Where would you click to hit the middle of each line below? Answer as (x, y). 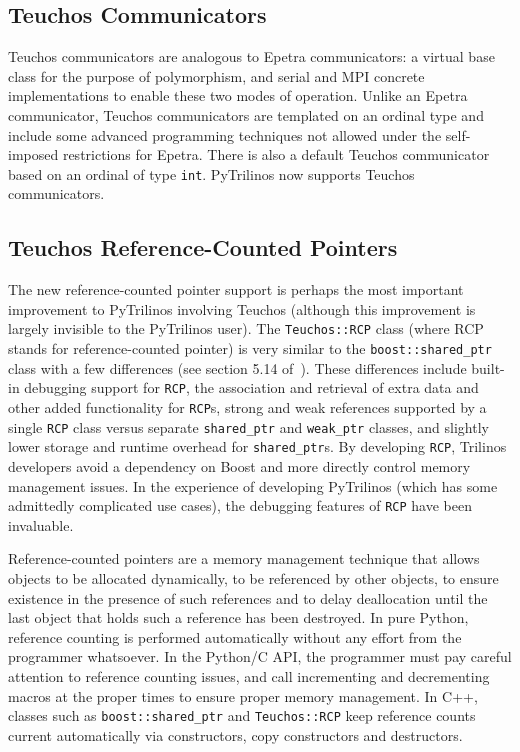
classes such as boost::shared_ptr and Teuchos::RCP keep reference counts (242, 715)
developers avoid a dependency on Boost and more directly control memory (239, 465)
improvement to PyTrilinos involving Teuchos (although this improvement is (242, 308)
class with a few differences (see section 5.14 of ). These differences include (237, 367)
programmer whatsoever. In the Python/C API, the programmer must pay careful (260, 656)
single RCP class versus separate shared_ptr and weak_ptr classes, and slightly (248, 426)
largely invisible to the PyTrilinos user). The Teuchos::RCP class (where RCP (246, 328)
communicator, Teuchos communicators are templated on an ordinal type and (246, 114)
